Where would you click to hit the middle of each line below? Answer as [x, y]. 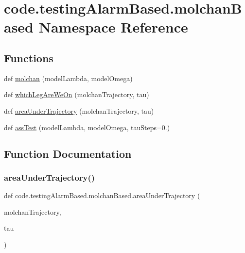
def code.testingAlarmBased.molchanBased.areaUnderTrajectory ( [102, 195]
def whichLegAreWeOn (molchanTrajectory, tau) [77, 94]
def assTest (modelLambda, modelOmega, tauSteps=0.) [87, 127]
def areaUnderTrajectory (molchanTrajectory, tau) [79, 110]
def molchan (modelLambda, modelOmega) [68, 78]
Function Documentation [68, 153]
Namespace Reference [113, 27]
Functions [29, 58]
